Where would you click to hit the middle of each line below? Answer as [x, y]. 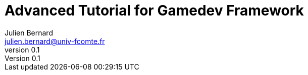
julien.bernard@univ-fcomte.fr [55, 41]
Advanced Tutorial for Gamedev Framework [154, 10]
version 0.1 [22, 49]
